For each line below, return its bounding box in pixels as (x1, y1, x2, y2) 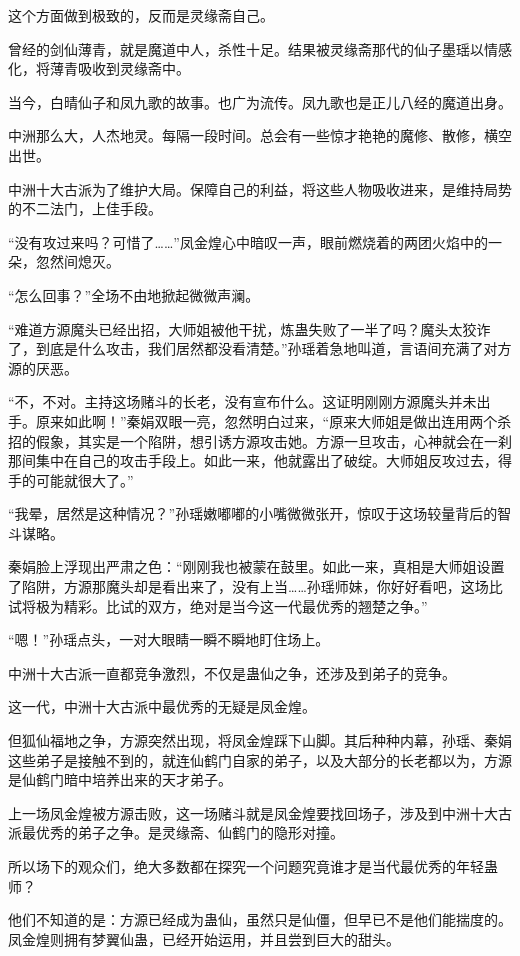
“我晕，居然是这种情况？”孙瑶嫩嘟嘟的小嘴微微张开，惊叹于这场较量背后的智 (8, 503, 512, 524)
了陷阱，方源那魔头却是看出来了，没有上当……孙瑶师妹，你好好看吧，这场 (8, 576, 489, 597)
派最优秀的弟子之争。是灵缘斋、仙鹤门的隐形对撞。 (8, 822, 344, 843)
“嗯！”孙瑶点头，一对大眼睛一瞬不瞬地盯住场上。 (8, 629, 330, 650)
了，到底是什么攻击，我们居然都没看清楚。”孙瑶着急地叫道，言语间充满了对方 (8, 338, 512, 359)
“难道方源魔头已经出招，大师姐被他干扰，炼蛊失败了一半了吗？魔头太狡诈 (8, 318, 491, 339)
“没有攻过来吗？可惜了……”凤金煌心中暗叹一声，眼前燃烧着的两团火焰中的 (8, 231, 488, 252)
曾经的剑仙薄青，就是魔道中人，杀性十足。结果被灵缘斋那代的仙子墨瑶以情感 (8, 38, 512, 59)
